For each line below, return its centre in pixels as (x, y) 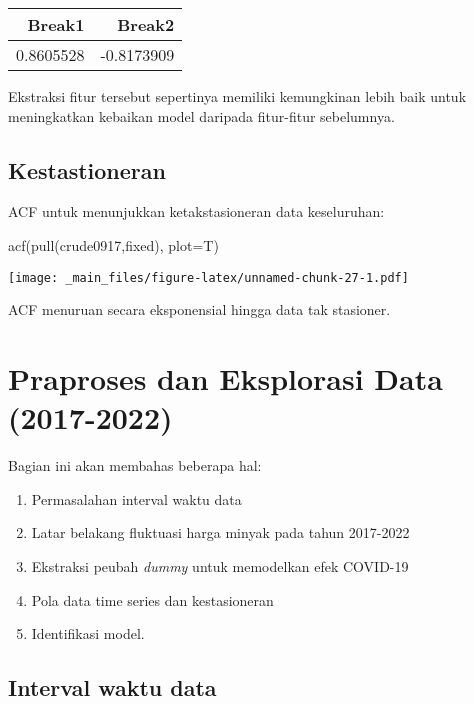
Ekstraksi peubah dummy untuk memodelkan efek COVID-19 (220, 565)
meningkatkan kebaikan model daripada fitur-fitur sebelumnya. (201, 115)
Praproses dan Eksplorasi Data (225, 378)
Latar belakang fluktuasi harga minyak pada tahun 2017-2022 (220, 532)
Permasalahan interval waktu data (136, 498)
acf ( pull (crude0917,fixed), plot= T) (113, 244)
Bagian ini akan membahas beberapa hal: (135, 465)
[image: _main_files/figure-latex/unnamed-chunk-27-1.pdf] (208, 277)
